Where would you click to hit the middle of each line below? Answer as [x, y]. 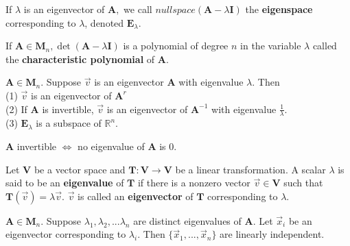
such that [303, 183]
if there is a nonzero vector [194, 183]
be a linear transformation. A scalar [250, 169]
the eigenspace [279, 9]
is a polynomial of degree [176, 46]
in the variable [271, 46]
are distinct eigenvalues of [187, 220]
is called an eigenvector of [136, 196]
